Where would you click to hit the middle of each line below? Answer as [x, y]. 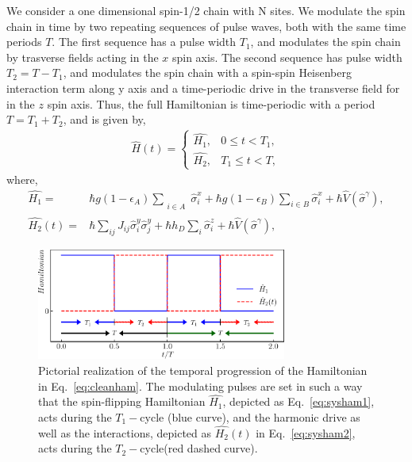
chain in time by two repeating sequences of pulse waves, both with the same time [206, 26]
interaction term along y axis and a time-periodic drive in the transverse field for [203, 88]
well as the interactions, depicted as [125, 432]
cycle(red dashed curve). [199, 448]
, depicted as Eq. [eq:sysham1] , [298, 401]
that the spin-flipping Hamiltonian [122, 401]
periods [24, 42]
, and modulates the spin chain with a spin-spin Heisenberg [207, 73]
